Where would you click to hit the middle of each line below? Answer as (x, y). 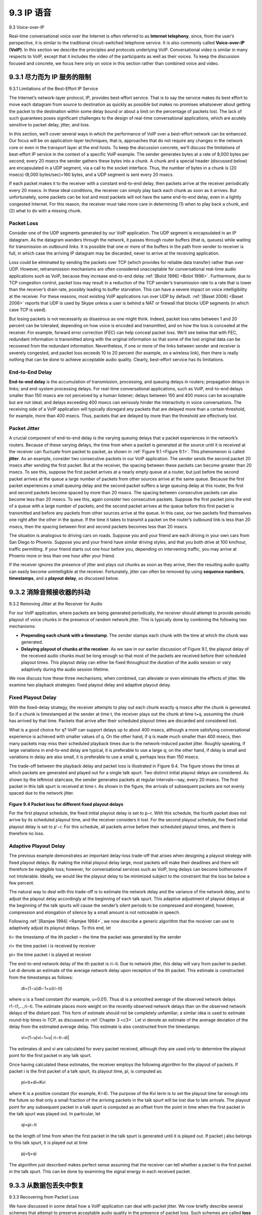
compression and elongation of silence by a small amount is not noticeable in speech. (95, 912)
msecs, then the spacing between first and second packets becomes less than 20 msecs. (99, 526)
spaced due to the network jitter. (41, 793)
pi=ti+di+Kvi (33, 1082)
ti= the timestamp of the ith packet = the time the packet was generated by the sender (95, 937)
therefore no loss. (27, 833)
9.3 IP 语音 (30, 13)
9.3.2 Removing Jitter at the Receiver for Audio (56, 604)
